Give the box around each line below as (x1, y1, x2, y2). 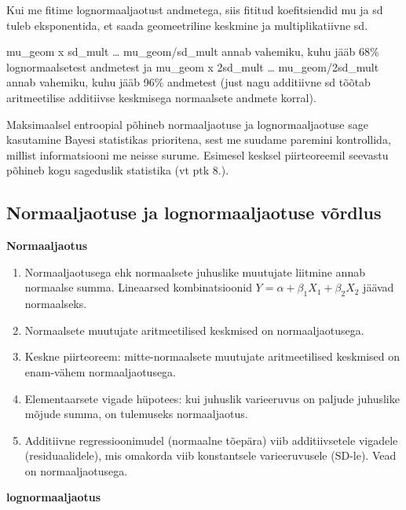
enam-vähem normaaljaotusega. (24, 363, 177, 380)
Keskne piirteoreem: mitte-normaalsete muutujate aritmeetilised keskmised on (24, 348, 401, 365)
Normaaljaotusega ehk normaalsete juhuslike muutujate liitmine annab (24, 263, 365, 280)
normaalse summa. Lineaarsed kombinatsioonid (24, 279, 252, 295)
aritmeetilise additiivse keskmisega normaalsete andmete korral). (6, 89, 316, 105)
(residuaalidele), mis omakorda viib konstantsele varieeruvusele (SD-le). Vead (24, 447, 397, 464)
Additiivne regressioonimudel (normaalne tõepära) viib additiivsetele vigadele (24, 431, 398, 448)
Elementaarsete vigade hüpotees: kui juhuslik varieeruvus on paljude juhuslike (24, 390, 400, 406)
